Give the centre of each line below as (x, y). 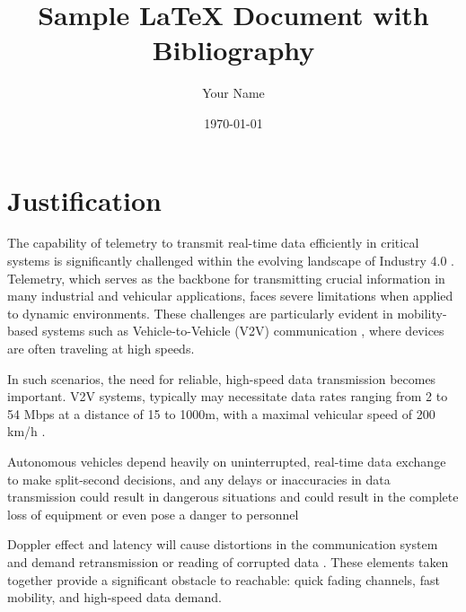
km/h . (26, 431)
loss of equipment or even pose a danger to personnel (153, 514)
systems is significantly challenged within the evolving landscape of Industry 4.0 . (231, 261)
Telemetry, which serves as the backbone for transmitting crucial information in (226, 278)
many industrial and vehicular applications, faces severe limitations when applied (230, 296)
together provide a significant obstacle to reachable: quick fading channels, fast (224, 579)
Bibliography (233, 50)
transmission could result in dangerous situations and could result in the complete (233, 497)
